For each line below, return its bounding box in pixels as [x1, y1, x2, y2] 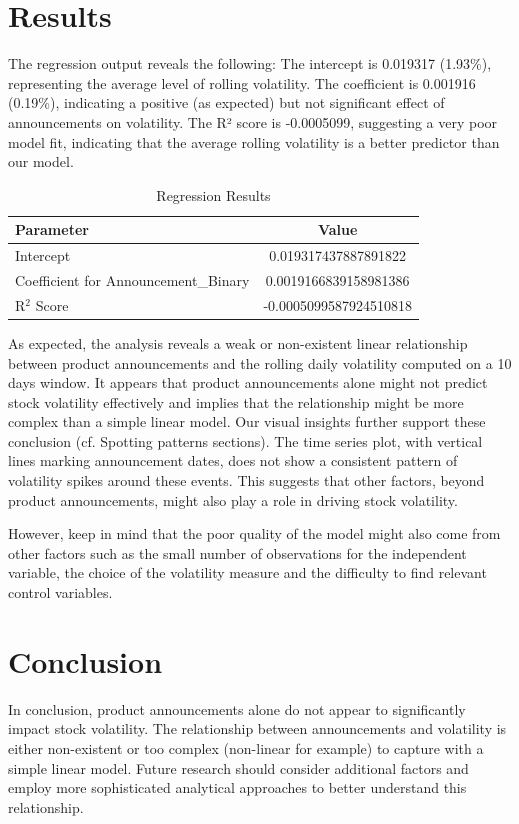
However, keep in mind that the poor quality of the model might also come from [8, 523, 501, 544]
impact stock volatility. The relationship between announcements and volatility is [8, 718, 507, 739]
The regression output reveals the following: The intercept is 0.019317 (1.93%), [8, 53, 492, 74]
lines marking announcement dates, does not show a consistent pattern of [8, 450, 458, 471]
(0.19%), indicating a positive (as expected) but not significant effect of [8, 92, 445, 113]
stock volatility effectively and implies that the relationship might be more [8, 391, 464, 412]
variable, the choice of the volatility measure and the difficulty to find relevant [8, 562, 487, 583]
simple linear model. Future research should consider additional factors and [8, 757, 469, 778]
